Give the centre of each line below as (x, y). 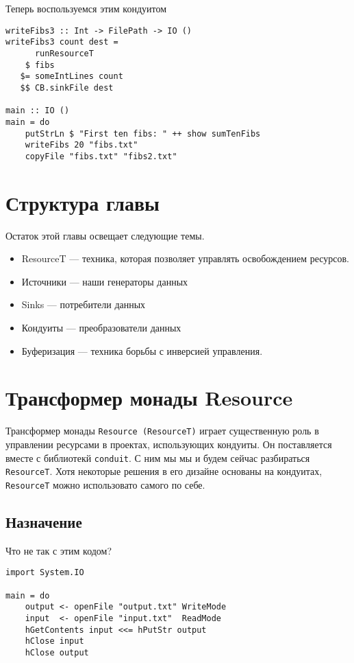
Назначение (44, 521)
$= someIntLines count (72, 77)
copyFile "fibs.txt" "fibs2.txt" (101, 156)
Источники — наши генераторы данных (105, 281)
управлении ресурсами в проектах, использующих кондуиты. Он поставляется (169, 444)
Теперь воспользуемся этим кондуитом (86, 8)
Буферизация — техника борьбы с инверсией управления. (142, 350)
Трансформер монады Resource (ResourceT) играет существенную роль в (162, 431)
